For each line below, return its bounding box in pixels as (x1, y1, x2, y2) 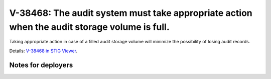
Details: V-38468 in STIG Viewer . (9, 48, 78, 54)
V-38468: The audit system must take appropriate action (9, 7, 253, 18)
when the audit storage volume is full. (9, 21, 170, 32)
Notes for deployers (9, 61, 73, 69)
